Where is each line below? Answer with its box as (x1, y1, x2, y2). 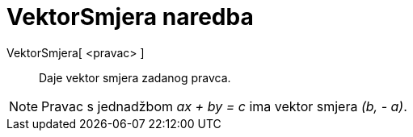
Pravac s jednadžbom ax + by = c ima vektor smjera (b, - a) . (41, 98, 407, 114)
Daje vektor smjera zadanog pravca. (39, 70, 231, 85)
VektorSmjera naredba (6, 3, 254, 31)
